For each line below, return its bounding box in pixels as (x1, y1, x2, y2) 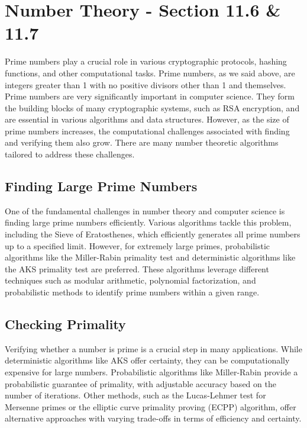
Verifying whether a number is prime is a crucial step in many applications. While (5, 342, 302, 355)
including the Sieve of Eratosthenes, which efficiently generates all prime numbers (5, 228, 300, 240)
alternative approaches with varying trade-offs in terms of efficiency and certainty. (5, 412, 302, 424)
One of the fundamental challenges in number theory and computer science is (5, 204, 285, 217)
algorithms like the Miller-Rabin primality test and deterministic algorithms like (5, 251, 296, 263)
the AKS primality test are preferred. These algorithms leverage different (5, 262, 269, 275)
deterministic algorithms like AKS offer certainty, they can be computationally (5, 354, 290, 366)
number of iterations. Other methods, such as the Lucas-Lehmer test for (5, 389, 266, 401)
